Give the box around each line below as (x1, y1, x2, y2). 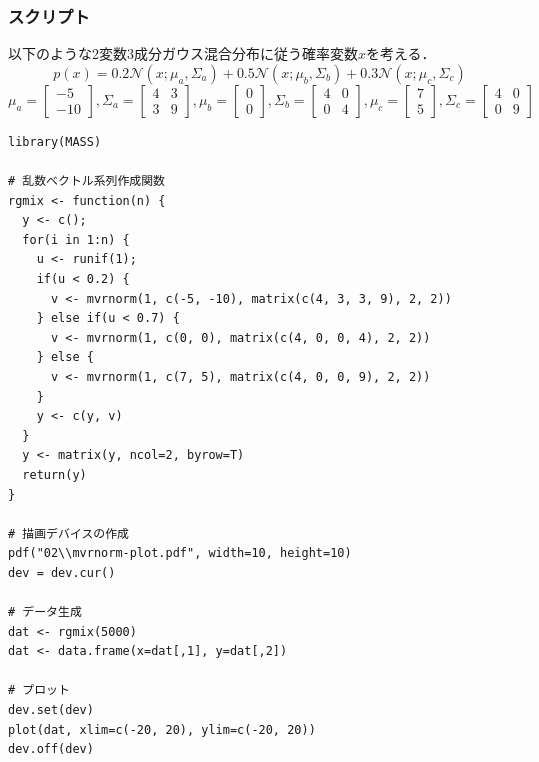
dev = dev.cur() (8, 565, 116, 580)
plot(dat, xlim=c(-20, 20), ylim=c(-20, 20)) (8, 722, 316, 737)
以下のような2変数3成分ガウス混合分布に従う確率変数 (8, 43, 358, 64)
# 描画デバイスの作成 (8, 526, 129, 541)
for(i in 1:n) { (22, 232, 130, 247)
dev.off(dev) (8, 742, 94, 757)
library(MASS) (8, 134, 102, 149)
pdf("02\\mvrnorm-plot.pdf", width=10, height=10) (8, 546, 352, 561)
